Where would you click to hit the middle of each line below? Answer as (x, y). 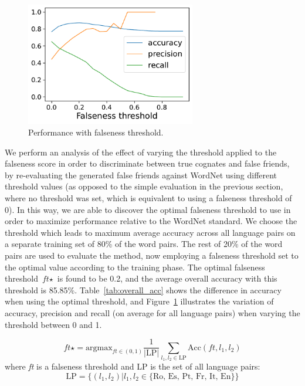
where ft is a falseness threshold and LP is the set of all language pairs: (133, 366)
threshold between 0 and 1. (53, 324)
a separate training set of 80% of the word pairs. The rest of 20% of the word (144, 244)
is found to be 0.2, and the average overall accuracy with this (167, 278)
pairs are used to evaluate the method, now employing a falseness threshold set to (152, 255)
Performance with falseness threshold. (96, 132)
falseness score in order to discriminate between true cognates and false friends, (147, 163)
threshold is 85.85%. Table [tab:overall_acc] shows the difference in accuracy (143, 289)
